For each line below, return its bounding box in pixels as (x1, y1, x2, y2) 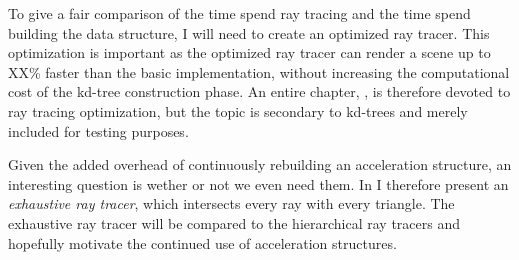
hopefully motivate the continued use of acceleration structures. (8, 232, 397, 253)
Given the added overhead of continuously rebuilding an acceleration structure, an (8, 154, 512, 175)
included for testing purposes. (8, 120, 189, 141)
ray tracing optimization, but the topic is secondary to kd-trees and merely (8, 100, 468, 121)
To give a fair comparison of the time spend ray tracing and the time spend (8, 3, 471, 23)
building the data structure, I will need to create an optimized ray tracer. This (8, 22, 490, 43)
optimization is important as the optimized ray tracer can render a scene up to (8, 42, 491, 63)
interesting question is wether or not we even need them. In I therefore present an (8, 173, 509, 194)
